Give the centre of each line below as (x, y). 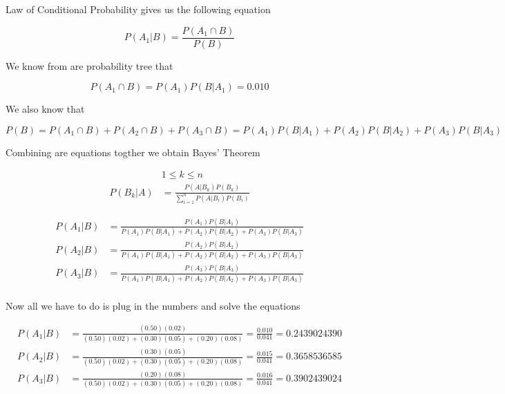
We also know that (45, 109)
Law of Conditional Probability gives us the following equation (138, 9)
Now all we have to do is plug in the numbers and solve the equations (153, 305)
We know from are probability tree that (89, 65)
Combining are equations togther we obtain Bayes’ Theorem (133, 152)
